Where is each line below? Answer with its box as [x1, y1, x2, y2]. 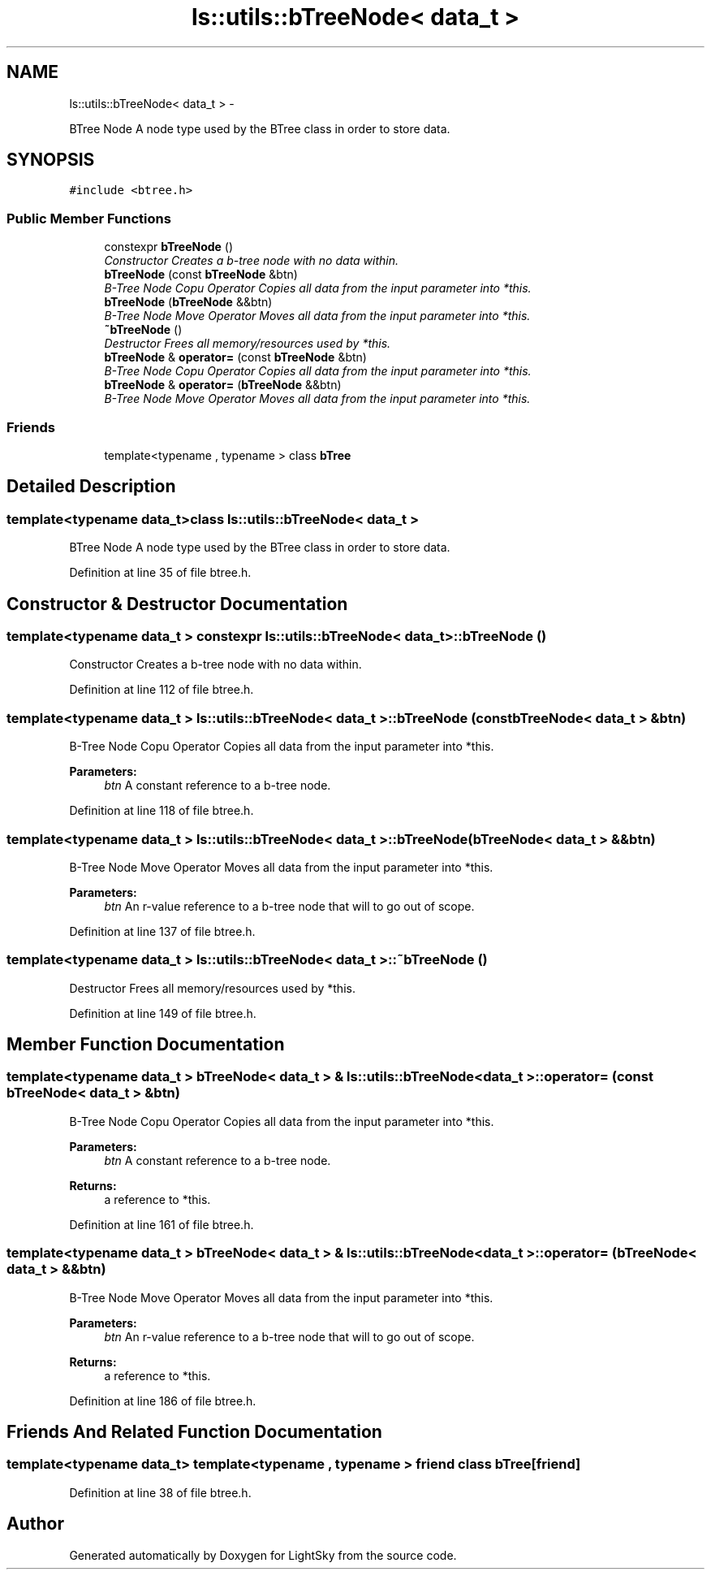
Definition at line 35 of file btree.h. [69, 565, 252, 580]
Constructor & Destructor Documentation [6, 593, 348, 614]
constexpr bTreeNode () [104, 240, 234, 254]
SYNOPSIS [6, 149, 95, 171]
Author [6, 1513, 64, 1535]
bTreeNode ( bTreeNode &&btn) [104, 295, 273, 310]
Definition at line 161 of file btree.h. [69, 1217, 254, 1232]
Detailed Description [6, 476, 176, 497]
